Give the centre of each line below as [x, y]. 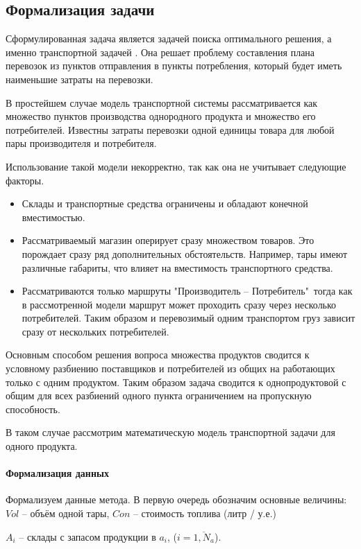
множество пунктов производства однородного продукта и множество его [161, 116]
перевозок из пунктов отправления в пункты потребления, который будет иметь [174, 66]
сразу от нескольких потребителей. [95, 331]
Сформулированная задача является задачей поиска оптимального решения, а [169, 38]
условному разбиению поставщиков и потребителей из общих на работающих [170, 368]
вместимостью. [53, 217]
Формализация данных [57, 473]
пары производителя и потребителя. [81, 143]
